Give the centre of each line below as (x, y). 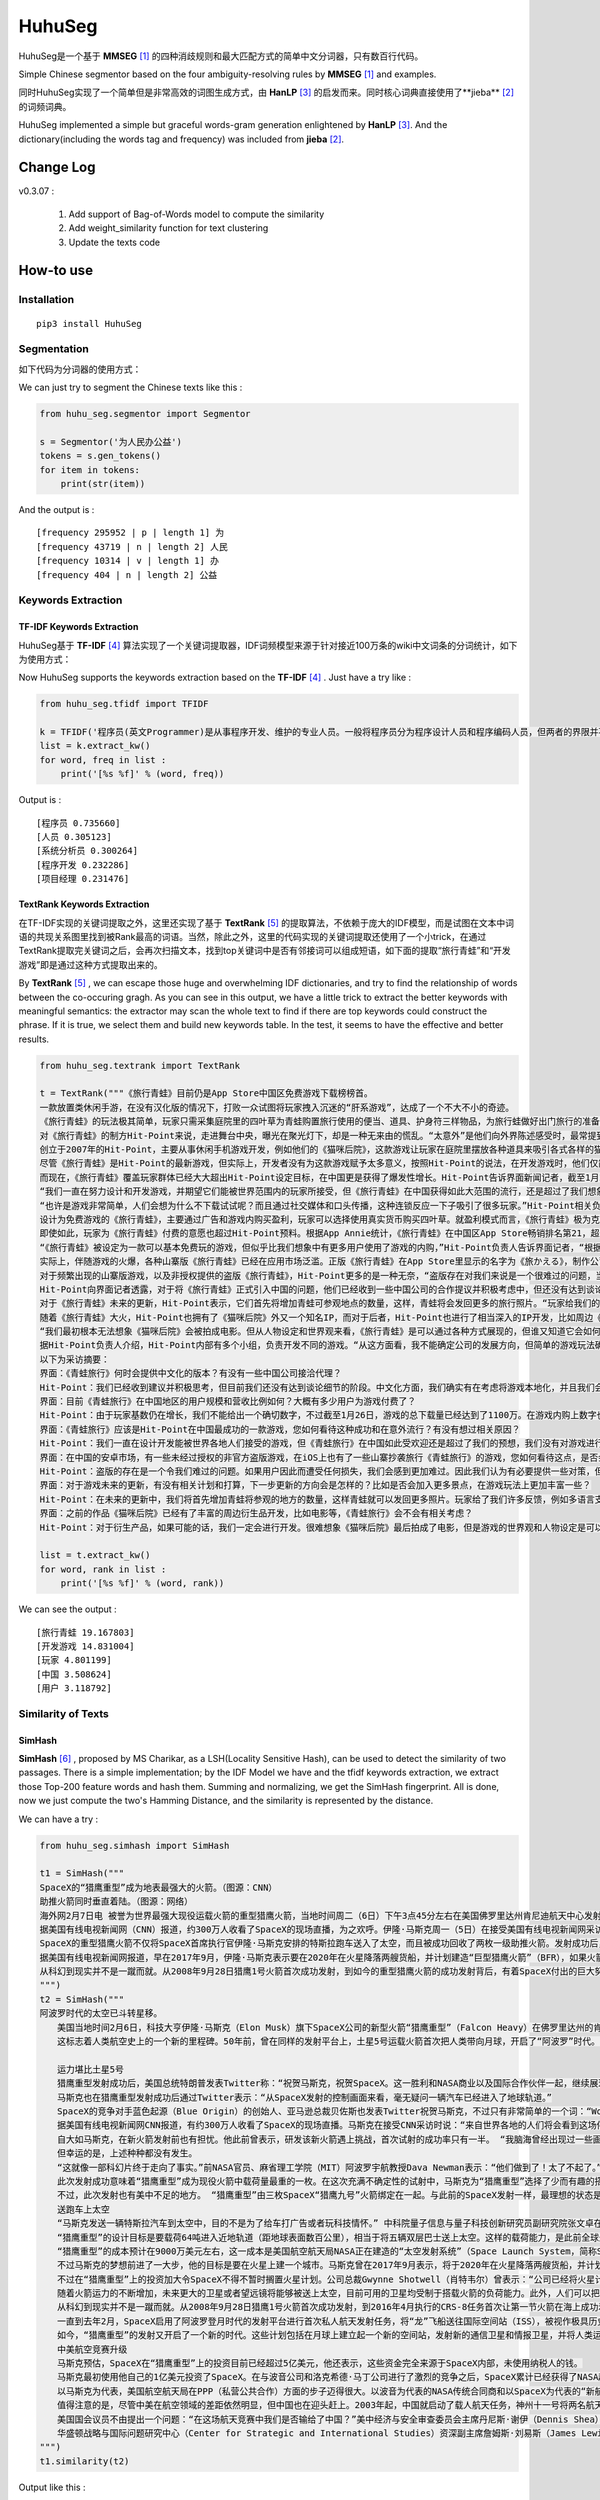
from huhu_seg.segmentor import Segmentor (145, 414)
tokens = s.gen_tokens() (100, 456)
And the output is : (56, 509)
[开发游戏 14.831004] (85, 1646)
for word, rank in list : (103, 1569)
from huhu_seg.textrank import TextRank (139, 1065)
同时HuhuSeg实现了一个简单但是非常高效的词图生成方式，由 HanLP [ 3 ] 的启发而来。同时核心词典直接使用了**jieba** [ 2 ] (266, 92)
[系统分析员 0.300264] (87, 851)
